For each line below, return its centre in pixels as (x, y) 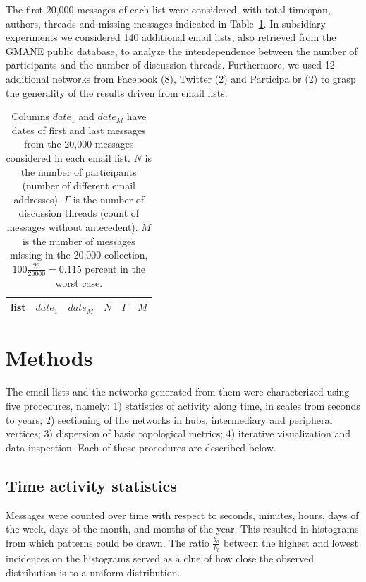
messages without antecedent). (72, 226)
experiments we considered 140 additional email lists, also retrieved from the (171, 37)
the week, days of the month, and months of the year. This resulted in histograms (182, 529)
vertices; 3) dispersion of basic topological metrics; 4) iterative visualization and (178, 433)
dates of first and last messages (79, 130)
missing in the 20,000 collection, (79, 255)
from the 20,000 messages (79, 144)
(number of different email (79, 185)
